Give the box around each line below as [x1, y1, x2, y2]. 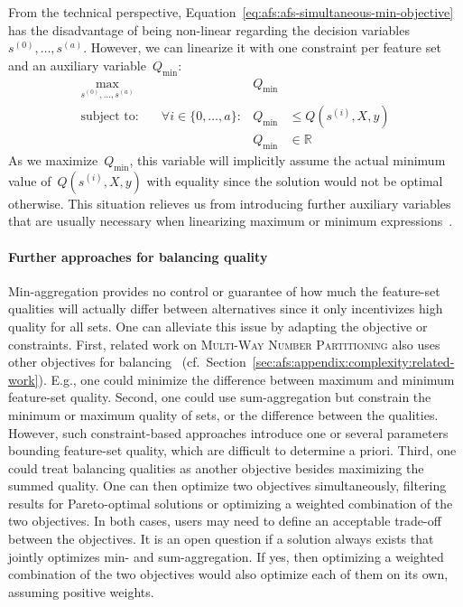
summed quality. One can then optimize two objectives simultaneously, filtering [8, 476, 447, 495]
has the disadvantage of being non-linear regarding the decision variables [8, 20, 410, 39]
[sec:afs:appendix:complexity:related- [252, 352, 455, 371]
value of [8, 171, 51, 190]
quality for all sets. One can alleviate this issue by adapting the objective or [8, 316, 428, 335]
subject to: [80, 110, 139, 124]
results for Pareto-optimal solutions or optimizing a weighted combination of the [8, 493, 453, 512]
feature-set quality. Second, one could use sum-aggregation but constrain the [8, 388, 431, 406]
